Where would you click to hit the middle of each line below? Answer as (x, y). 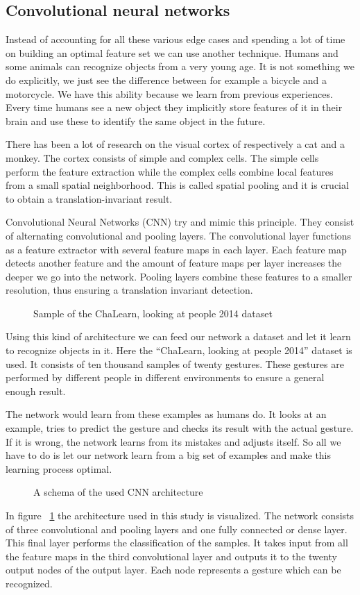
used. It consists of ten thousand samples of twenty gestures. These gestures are (175, 363)
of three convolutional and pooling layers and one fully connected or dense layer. (177, 529)
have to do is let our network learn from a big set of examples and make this (169, 455)
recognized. (29, 583)
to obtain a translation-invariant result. (89, 198)
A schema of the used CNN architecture (118, 492)
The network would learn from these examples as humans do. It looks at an (166, 414)
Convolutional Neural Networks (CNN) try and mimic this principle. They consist (180, 222)
